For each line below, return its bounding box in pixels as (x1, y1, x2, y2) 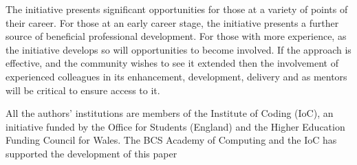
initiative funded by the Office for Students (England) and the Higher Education (6, 119, 345, 133)
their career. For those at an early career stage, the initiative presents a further (6, 15, 339, 30)
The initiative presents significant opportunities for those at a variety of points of (6, 2, 348, 16)
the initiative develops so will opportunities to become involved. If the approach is (6, 42, 351, 56)
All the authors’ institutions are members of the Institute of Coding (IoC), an (6, 106, 334, 120)
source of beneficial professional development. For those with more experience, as (6, 29, 347, 43)
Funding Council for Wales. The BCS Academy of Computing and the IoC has (6, 133, 337, 147)
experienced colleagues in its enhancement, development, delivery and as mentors (6, 69, 347, 83)
